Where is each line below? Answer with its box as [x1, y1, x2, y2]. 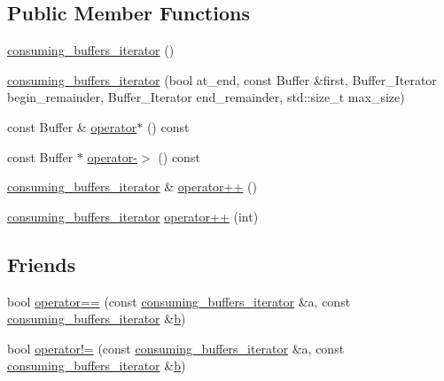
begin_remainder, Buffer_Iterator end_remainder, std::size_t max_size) [7, 88, 405, 106]
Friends [7, 250, 76, 277]
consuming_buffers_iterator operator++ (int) [7, 206, 259, 225]
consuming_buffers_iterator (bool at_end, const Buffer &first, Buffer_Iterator [7, 70, 437, 89]
